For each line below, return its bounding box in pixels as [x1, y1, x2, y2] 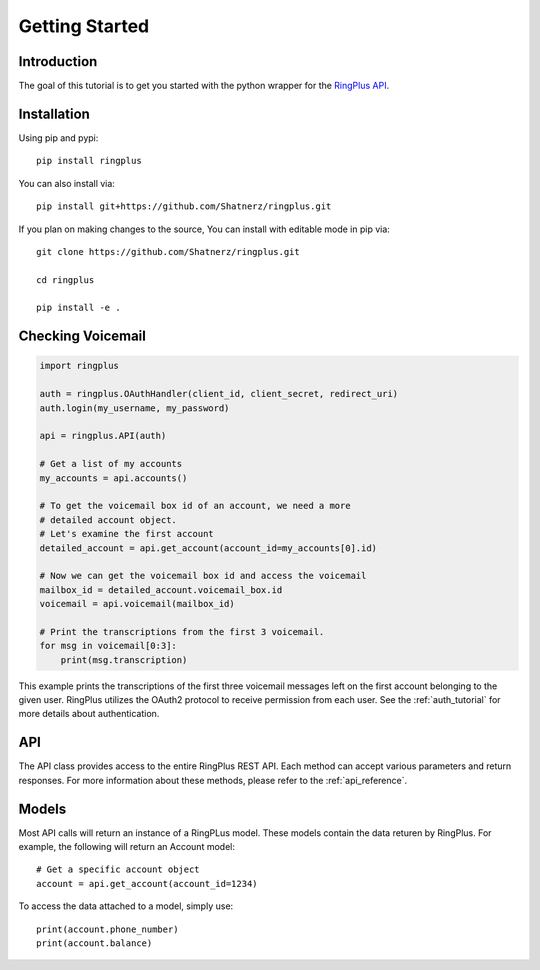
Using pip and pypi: [18, 131, 99, 144]
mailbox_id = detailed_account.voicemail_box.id [39, 584, 283, 595]
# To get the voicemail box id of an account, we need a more [39, 500, 351, 512]
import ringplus [39, 360, 120, 372]
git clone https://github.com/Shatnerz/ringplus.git [36, 246, 300, 257]
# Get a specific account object [36, 864, 200, 875]
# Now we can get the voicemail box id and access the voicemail [39, 570, 367, 582]
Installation [18, 105, 90, 122]
